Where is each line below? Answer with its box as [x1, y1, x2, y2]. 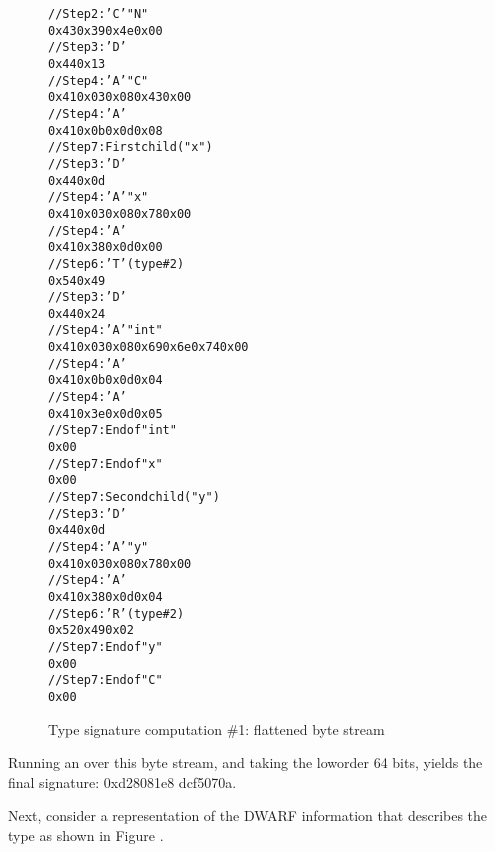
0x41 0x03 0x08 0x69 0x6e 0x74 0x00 [48, 340, 249, 355]
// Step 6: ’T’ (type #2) [48, 256, 185, 271]
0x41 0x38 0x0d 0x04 [48, 589, 163, 604]
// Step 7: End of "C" [48, 673, 163, 688]
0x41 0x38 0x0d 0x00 [48, 240, 163, 255]
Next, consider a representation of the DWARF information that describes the [8, 805, 488, 826]
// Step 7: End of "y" [48, 639, 163, 654]
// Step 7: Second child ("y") [48, 490, 220, 505]
